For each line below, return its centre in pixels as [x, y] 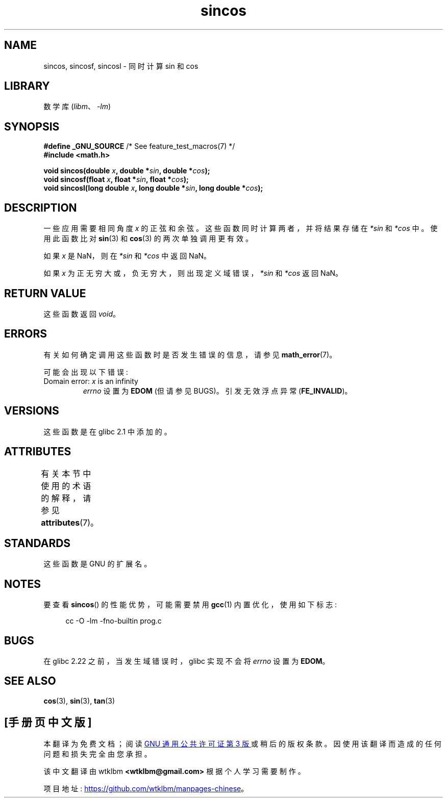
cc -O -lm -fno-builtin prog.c [114, 621]
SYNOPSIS [32, 126]
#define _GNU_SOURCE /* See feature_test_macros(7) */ [139, 146]
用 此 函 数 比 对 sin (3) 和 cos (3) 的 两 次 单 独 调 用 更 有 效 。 [148, 239]
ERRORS [26, 334]
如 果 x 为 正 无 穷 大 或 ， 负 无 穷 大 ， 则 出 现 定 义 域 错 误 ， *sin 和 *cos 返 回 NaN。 [193, 273]
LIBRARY [27, 86]
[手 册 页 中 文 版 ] [48, 722]
